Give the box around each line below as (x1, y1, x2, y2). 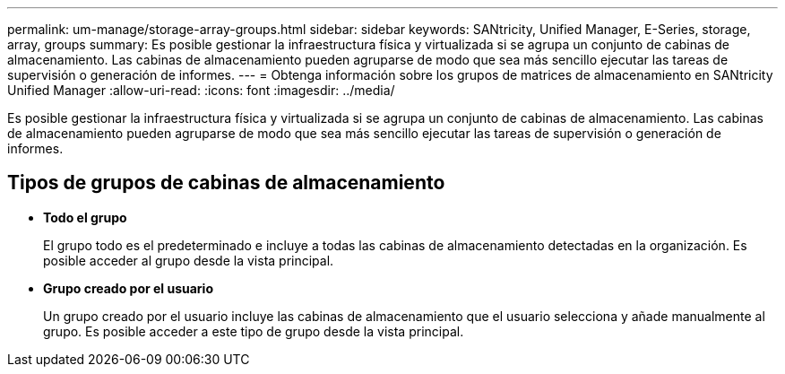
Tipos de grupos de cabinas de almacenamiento (7, 171, 445, 195)
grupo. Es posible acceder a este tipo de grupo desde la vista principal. (43, 323, 464, 339)
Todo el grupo (43, 209, 127, 225)
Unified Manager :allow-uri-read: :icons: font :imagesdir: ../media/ (7, 83, 395, 98)
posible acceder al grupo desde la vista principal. (43, 252, 334, 268)
